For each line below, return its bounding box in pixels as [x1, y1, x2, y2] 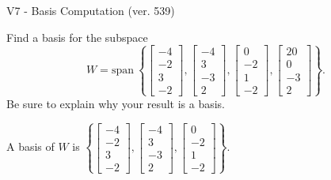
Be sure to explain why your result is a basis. [6, 95, 226, 111]
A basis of [6, 138, 55, 155]
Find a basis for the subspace [6, 28, 148, 45]
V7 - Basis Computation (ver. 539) [6, 2, 175, 18]
